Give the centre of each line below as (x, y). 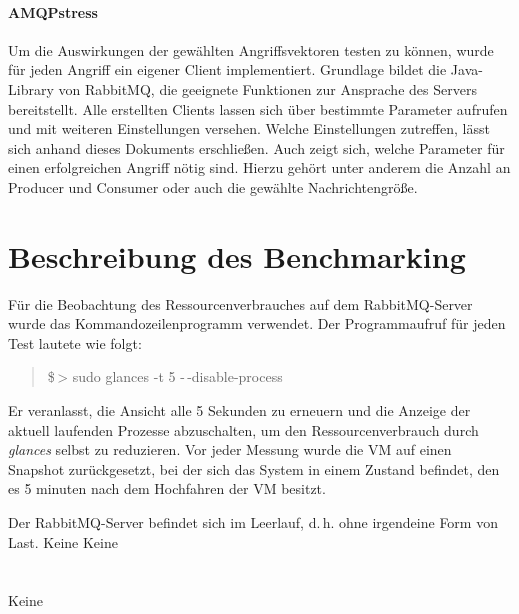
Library (31, 88)
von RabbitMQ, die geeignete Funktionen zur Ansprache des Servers (267, 88)
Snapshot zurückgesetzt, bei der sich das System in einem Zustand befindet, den (254, 468)
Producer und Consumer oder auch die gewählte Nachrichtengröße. (213, 186)
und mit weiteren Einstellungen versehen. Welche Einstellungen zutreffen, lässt (249, 128)
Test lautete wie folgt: (75, 342)
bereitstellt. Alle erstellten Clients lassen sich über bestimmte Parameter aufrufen (258, 108)
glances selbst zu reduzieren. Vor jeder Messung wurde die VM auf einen (230, 449)
